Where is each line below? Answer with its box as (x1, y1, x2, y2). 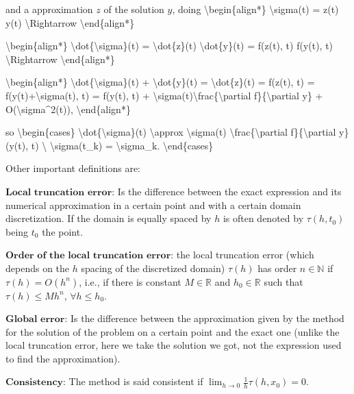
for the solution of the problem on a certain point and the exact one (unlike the (5, 324, 340, 338)
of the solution (103, 2, 164, 16)
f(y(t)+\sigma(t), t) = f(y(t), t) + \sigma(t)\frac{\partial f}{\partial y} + (5, 88, 323, 102)
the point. (42, 224, 84, 238)
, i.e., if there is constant (79, 274, 181, 288)
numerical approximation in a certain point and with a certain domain (5, 197, 301, 212)
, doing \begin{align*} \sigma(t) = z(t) (172, 2, 339, 16)
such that (264, 274, 303, 288)
